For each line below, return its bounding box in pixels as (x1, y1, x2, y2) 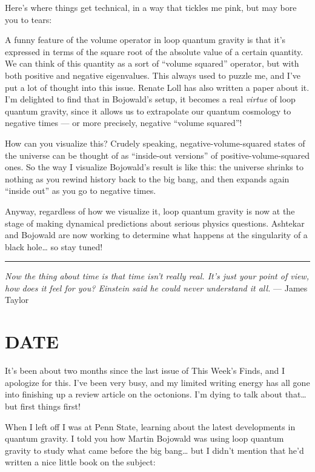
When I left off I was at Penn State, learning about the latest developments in (5, 420, 296, 433)
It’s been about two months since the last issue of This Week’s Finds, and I (5, 364, 285, 377)
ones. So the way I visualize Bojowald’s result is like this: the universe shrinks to (5, 161, 303, 173)
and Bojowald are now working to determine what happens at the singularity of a (5, 228, 308, 241)
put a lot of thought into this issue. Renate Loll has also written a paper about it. (5, 81, 310, 93)
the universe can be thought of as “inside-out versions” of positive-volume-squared (5, 148, 310, 161)
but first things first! (5, 399, 81, 412)
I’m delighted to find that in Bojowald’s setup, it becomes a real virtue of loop (5, 93, 296, 105)
